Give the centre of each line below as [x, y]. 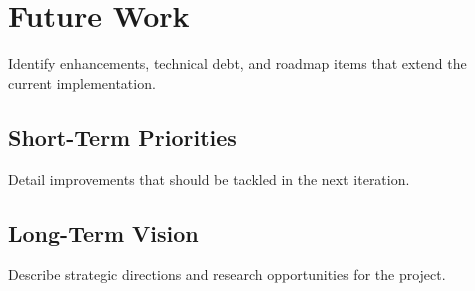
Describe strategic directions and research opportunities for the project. [227, 274]
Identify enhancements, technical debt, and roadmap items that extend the [237, 63]
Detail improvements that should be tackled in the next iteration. [209, 178]
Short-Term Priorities [122, 136]
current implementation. [82, 82]
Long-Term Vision [103, 232]
